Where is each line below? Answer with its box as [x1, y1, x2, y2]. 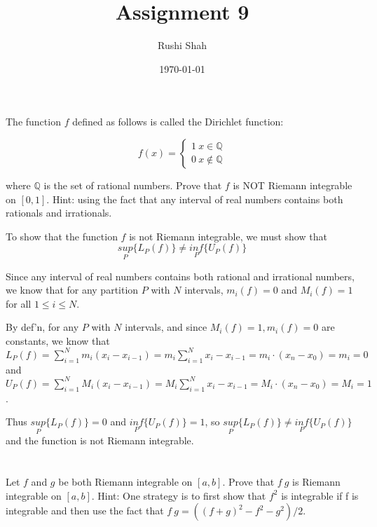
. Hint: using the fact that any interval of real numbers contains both [46, 191, 343, 206]
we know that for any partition [6, 282, 139, 297]
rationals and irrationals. [6, 205, 112, 220]
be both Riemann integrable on [58, 474, 193, 489]
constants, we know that [6, 333, 110, 348]
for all [6, 296, 32, 310]
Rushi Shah [158, 38, 207, 53]
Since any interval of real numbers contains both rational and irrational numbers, [6, 268, 355, 283]
